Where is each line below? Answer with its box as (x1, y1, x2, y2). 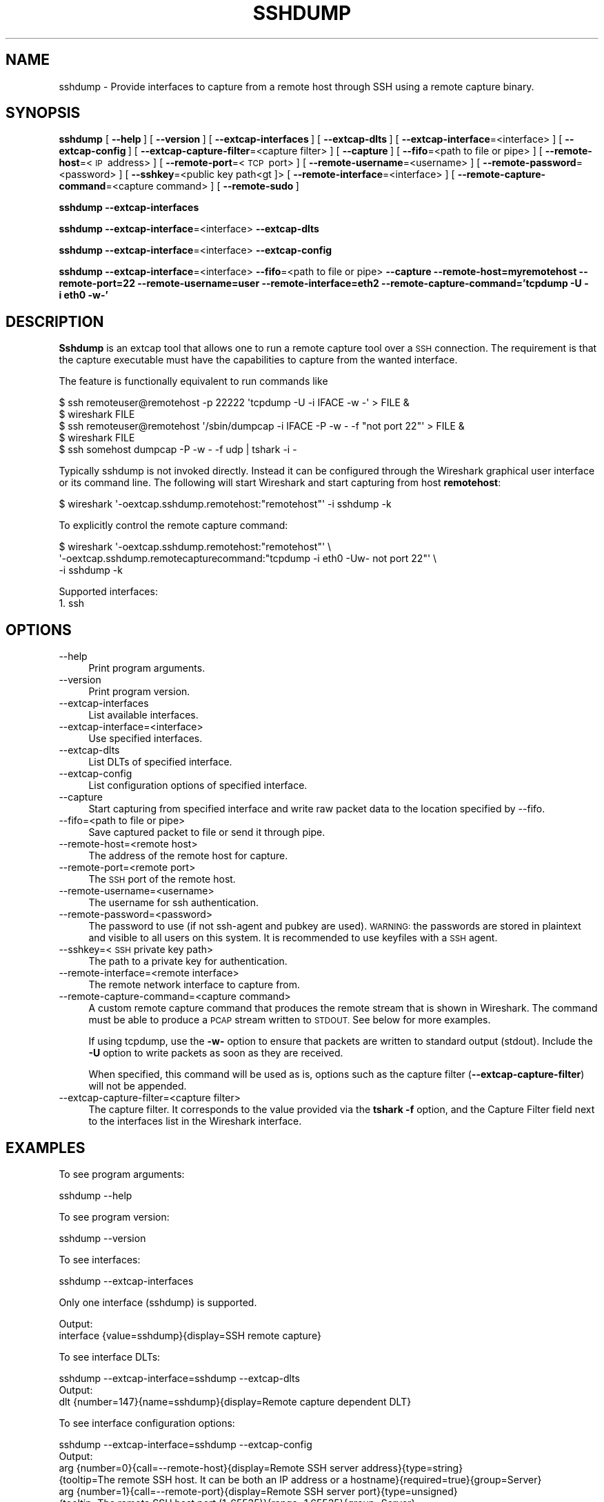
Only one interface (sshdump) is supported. (59, 1296, 257, 1308)
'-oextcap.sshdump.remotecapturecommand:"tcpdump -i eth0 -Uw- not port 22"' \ (59, 552, 437, 565)
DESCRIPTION (6, 312, 104, 330)
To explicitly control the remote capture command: (59, 519, 288, 532)
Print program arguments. (88, 662, 205, 674)
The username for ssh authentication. (88, 897, 259, 909)
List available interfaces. (88, 709, 199, 721)
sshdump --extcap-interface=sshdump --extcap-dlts (59, 1372, 300, 1384)
